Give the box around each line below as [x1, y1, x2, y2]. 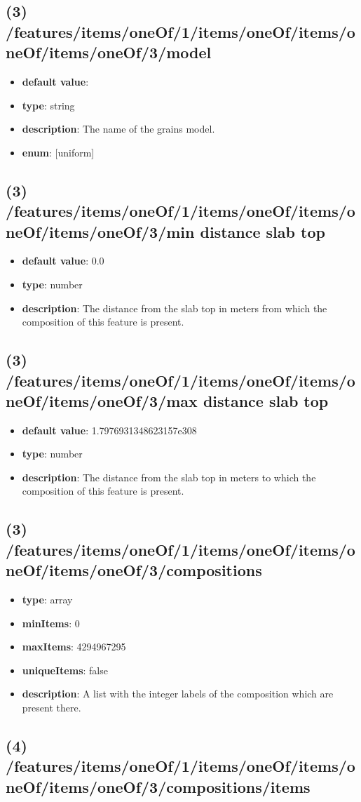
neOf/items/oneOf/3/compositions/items [6, 775, 311, 797]
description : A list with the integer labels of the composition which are [22, 686, 334, 701]
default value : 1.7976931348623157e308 [22, 422, 197, 437]
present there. [22, 700, 81, 715]
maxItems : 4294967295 [22, 639, 126, 654]
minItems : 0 [22, 615, 80, 630]
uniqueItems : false [22, 662, 108, 677]
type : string [22, 98, 75, 112]
